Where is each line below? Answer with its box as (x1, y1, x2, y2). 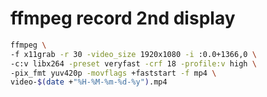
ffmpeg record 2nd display (10, 7, 236, 30)
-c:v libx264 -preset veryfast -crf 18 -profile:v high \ (10, 58, 257, 69)
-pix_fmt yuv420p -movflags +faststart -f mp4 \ (10, 68, 217, 78)
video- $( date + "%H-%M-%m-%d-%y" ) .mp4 (10, 77, 168, 87)
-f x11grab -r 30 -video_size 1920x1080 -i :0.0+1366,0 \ (10, 49, 257, 59)
